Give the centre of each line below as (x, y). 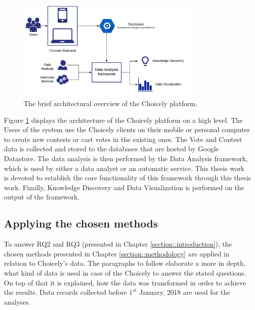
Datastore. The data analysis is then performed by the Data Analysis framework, (126, 158)
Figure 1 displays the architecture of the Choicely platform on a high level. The (124, 120)
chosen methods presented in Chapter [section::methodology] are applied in (117, 253)
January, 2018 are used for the (185, 292)
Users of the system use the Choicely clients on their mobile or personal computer (127, 129)
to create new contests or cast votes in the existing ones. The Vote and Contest (123, 139)
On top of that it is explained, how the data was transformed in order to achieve (125, 282)
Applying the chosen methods (81, 223)
